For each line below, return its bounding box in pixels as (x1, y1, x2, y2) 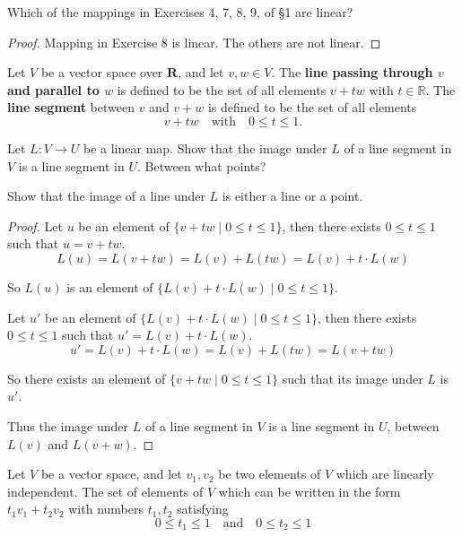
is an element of (66, 277, 153, 296)
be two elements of (218, 464, 321, 483)
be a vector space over (40, 63, 163, 82)
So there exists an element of (7, 368, 166, 387)
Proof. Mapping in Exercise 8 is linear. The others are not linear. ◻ (7, 32, 381, 51)
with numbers (68, 499, 144, 518)
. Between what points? (137, 156, 266, 175)
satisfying (177, 499, 229, 518)
